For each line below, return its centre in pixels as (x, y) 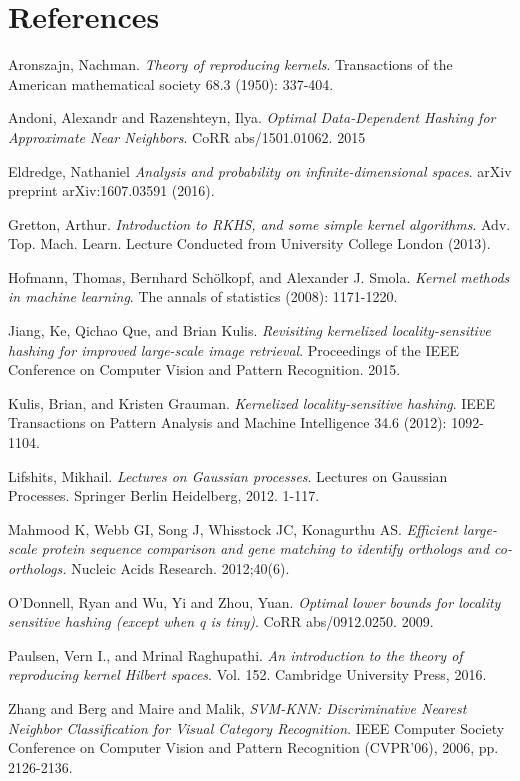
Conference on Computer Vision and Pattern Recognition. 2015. (204, 369)
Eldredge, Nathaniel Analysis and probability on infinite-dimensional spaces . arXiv (260, 170)
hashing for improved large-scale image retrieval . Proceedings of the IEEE (234, 349)
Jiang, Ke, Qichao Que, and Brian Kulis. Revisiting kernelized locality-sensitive (249, 330)
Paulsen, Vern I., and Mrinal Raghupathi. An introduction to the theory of (235, 654)
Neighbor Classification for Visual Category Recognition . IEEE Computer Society (256, 727)
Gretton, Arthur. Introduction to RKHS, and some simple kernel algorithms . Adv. (259, 223)
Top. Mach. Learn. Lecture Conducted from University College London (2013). (249, 243)
